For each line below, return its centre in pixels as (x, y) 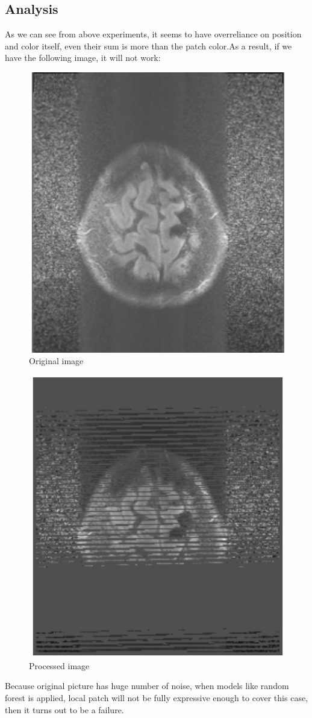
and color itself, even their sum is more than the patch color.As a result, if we (148, 46)
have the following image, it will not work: (83, 58)
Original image (56, 361)
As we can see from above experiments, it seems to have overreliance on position (153, 34)
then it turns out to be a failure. (64, 709)
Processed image (59, 665)
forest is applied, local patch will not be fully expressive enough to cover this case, (157, 698)
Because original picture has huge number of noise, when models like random (147, 686)
